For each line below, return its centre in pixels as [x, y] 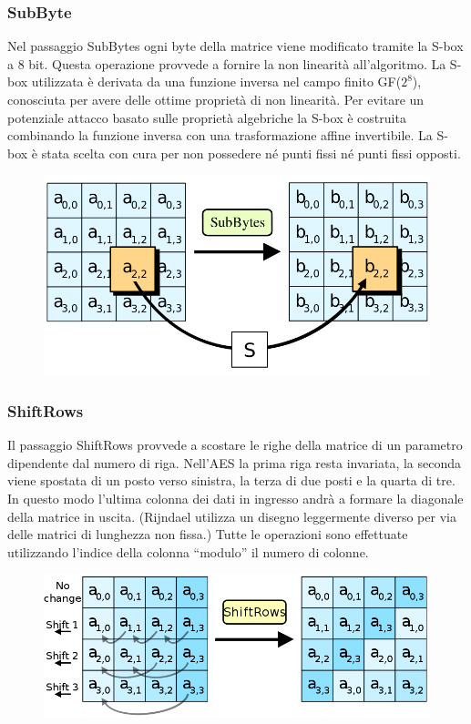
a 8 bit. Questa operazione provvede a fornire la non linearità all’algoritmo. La [227, 63]
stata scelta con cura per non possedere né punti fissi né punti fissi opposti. [251, 153]
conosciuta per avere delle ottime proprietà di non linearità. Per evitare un [216, 99]
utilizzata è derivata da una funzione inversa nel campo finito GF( [216, 82]
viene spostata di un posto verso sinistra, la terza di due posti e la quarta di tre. [231, 480]
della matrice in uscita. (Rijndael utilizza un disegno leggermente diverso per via [232, 516]
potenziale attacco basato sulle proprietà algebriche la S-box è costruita [207, 117]
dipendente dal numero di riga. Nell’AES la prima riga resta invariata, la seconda [235, 462]
